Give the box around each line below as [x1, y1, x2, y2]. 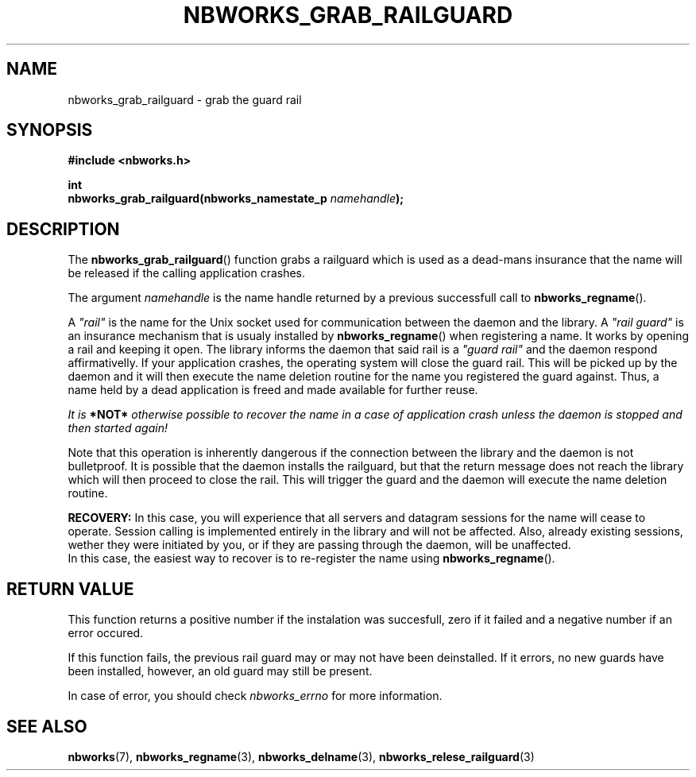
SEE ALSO [6, 716, 87, 736]
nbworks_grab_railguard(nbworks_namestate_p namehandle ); [68, 191, 404, 206]
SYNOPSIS [6, 120, 93, 141]
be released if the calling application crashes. [68, 266, 306, 280]
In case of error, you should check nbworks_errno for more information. [68, 689, 443, 703]
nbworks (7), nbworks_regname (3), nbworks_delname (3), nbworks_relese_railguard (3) [68, 749, 535, 763]
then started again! [68, 421, 168, 435]
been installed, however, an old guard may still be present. [68, 664, 373, 678]
